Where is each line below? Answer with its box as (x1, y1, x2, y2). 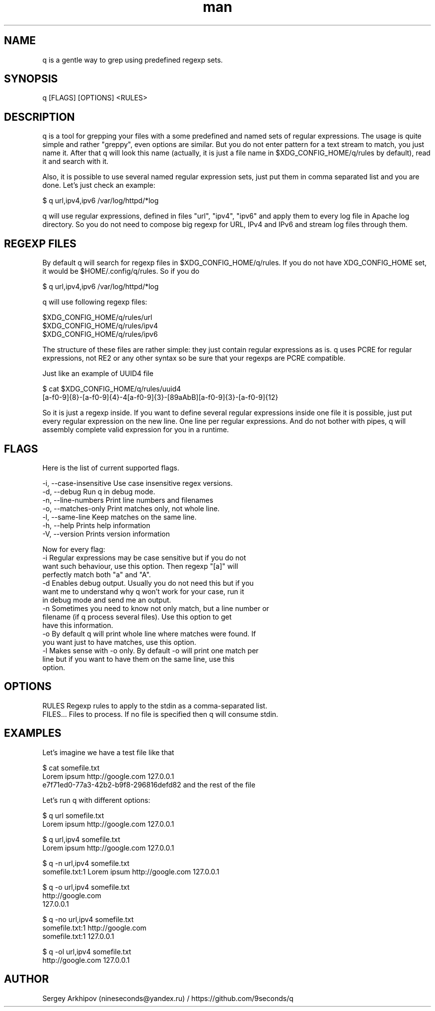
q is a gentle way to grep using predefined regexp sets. (42, 55, 223, 64)
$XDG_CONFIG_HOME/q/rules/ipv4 (42, 321, 158, 330)
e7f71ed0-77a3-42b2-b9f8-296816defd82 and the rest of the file (42, 780, 256, 789)
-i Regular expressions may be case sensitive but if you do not (42, 553, 246, 562)
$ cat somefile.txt (42, 763, 100, 772)
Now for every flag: (42, 544, 105, 553)
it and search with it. (42, 157, 109, 166)
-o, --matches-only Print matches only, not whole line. (42, 504, 220, 513)
